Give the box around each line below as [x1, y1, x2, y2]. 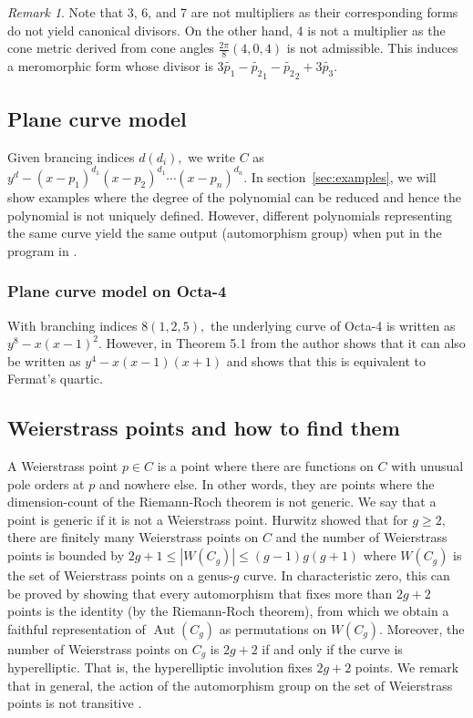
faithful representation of [7, 619, 146, 638]
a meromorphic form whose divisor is [7, 56, 213, 76]
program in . [7, 241, 77, 260]
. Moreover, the [379, 619, 465, 638]
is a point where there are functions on [157, 456, 374, 476]
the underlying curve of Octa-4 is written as [210, 315, 456, 334]
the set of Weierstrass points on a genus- [7, 566, 233, 585]
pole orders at [7, 474, 85, 493]
